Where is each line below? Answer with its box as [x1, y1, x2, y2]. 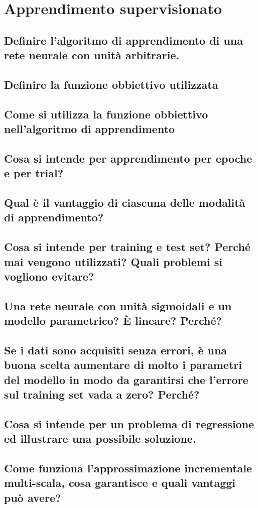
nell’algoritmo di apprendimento [4, 121, 175, 137]
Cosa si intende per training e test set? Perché [4, 239, 250, 255]
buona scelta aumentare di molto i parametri [4, 357, 242, 372]
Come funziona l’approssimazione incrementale [4, 460, 252, 476]
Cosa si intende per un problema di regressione [4, 416, 254, 431]
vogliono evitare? [4, 269, 94, 284]
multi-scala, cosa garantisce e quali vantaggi [4, 475, 236, 490]
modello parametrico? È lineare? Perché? [4, 313, 222, 328]
